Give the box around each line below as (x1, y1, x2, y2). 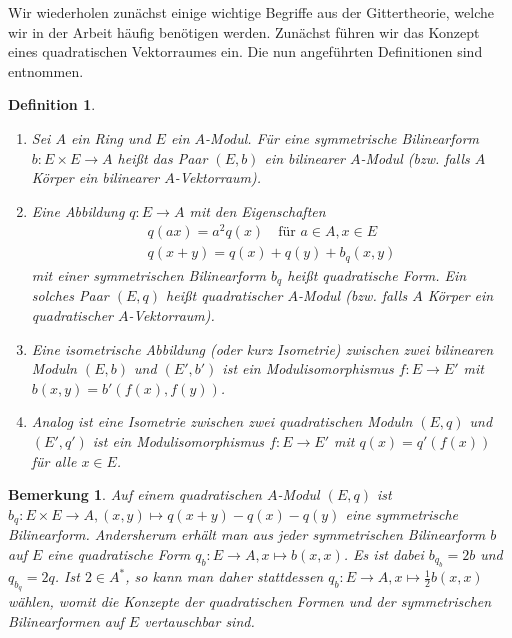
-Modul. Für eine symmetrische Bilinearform (205, 127, 480, 148)
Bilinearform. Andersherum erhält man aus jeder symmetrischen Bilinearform (8, 524, 486, 545)
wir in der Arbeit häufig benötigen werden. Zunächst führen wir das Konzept (8, 21, 480, 42)
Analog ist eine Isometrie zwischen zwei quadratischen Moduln (31, 411, 413, 432)
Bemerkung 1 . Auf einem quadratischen (8, 484, 262, 505)
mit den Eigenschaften (189, 200, 326, 221)
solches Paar (31, 285, 109, 306)
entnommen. (8, 60, 84, 81)
